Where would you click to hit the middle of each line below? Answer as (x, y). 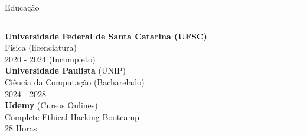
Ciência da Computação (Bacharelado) (75, 82)
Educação (22, 7)
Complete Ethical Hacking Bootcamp (72, 116)
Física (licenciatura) (41, 47)
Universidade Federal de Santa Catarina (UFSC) (106, 36)
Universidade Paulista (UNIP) (66, 70)
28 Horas (21, 128)
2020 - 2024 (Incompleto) (50, 59)
